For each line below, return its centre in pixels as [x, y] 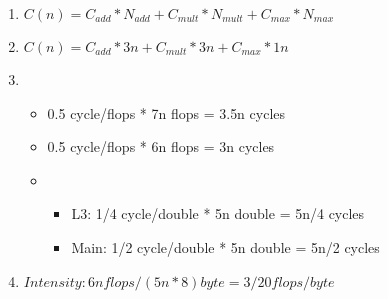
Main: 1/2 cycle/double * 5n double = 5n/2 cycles [225, 246]
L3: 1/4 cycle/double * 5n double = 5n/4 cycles [218, 213]
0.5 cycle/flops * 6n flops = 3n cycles [161, 146]
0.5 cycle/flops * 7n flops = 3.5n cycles [166, 112]
